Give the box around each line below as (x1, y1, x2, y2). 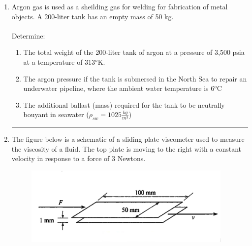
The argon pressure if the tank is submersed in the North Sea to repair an (23, 73, 247, 83)
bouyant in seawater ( (23, 109, 89, 120)
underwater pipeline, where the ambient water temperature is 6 (23, 83, 215, 93)
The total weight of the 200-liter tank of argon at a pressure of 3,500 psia (23, 47, 245, 57)
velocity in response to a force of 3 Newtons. (11, 153, 146, 164)
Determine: (11, 30, 45, 41)
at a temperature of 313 (23, 56, 95, 67)
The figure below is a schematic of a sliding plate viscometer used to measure (11, 134, 245, 144)
